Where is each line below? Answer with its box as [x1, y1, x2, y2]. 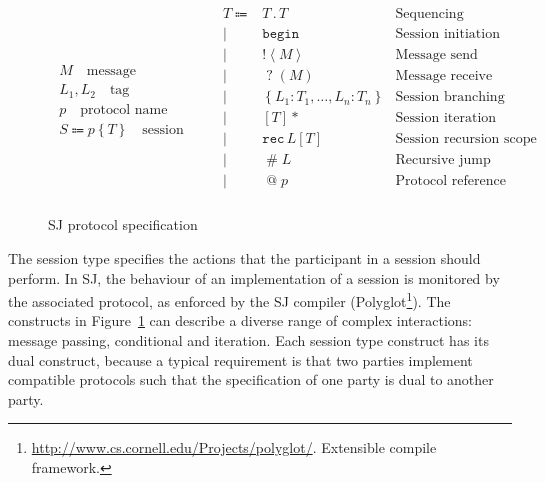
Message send [395, 48, 478, 63]
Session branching [395, 90, 505, 105]
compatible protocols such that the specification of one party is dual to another [8, 369, 494, 390]
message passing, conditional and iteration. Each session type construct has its [8, 329, 489, 350]
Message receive [395, 69, 493, 84]
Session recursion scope [395, 132, 537, 147]
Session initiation [395, 27, 500, 42]
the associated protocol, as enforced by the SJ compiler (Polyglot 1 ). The [8, 288, 451, 311]
